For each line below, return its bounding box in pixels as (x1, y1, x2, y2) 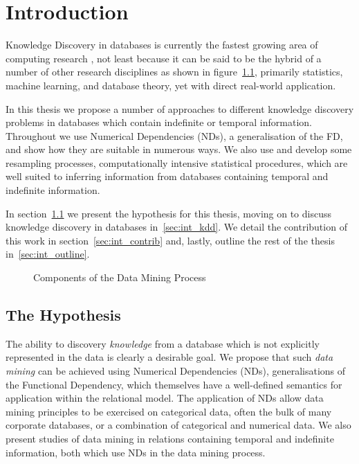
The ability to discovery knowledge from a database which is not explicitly (6, 336, 320, 350)
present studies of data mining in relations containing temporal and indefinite (6, 431, 334, 445)
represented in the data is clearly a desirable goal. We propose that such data (6, 350, 333, 364)
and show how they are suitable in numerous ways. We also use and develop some (6, 142, 352, 157)
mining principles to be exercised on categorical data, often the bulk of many (6, 404, 332, 418)
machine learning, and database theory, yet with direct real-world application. (6, 78, 336, 92)
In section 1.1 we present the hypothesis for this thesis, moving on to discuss (6, 206, 331, 220)
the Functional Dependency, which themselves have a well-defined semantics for (6, 377, 342, 391)
